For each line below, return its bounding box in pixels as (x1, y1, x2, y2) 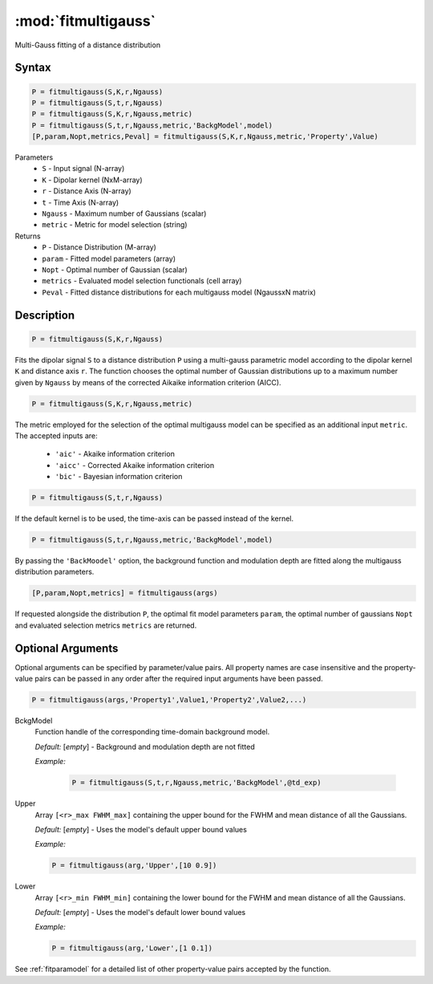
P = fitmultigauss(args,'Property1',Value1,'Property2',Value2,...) (31, 695, 307, 705)
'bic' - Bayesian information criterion (55, 472, 183, 482)
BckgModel (14, 716, 53, 726)
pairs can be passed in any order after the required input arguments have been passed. (34, 674, 324, 684)
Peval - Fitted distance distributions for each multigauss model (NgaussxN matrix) (42, 287, 317, 297)
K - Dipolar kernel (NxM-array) (42, 175, 144, 185)
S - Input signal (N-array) (42, 164, 125, 173)
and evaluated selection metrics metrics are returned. (14, 620, 197, 630)
